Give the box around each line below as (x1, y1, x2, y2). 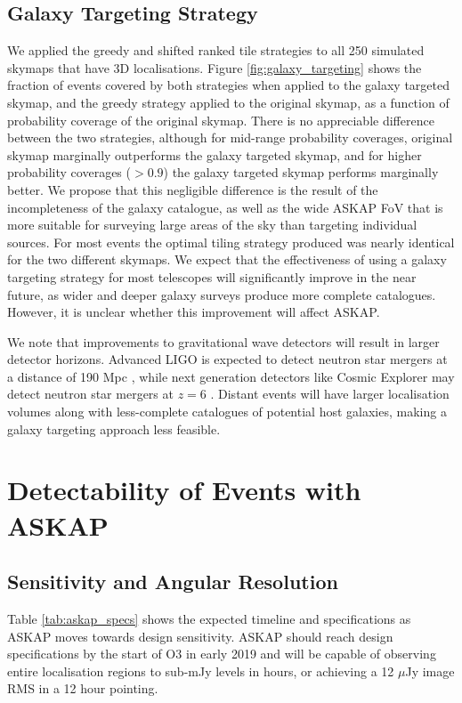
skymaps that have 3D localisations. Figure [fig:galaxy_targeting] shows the (7, 58, 422, 77)
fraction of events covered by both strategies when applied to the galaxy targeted (7, 76, 450, 94)
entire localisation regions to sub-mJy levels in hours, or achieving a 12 (7, 661, 394, 680)
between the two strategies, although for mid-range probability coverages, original (7, 128, 453, 147)
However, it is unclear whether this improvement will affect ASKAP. (7, 303, 380, 321)
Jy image (405, 661, 455, 680)
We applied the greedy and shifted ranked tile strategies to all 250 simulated (7, 41, 425, 60)
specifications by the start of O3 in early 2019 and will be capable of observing (7, 644, 436, 663)
